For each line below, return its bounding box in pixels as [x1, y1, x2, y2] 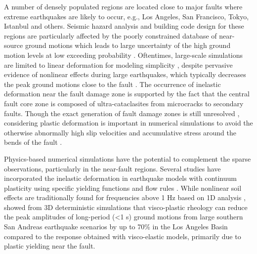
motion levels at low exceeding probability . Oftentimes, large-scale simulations [4, 49, 243, 60]
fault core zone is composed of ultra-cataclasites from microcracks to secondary [4, 98, 244, 108]
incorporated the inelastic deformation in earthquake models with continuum [4, 173, 237, 183]
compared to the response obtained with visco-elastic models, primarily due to [4, 231, 241, 241]
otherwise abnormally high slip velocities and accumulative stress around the [4, 127, 237, 137]
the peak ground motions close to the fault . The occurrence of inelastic [4, 79, 221, 89]
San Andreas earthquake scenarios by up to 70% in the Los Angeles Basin [4, 221, 228, 232]
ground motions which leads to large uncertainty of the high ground [25, 40, 231, 50]
